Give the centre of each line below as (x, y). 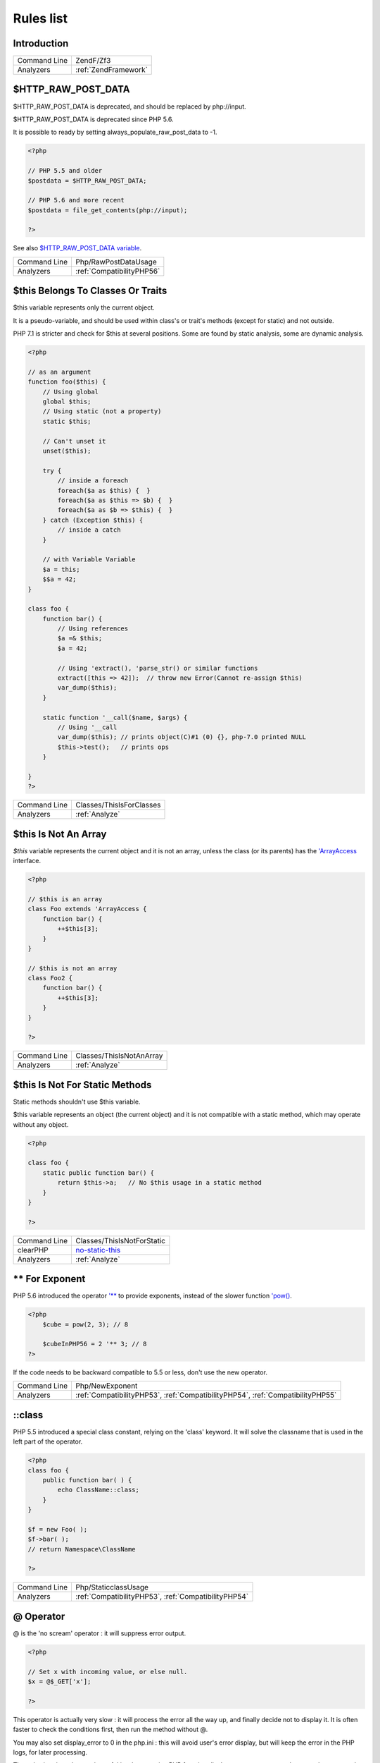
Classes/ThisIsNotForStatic (120, 1240)
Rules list (40, 18)
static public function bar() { (99, 1173)
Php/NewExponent (106, 1386)
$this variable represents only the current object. (84, 307)
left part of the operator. (48, 1441)
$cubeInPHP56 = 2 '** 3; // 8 (95, 1344)
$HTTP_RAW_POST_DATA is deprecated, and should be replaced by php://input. (129, 106)
